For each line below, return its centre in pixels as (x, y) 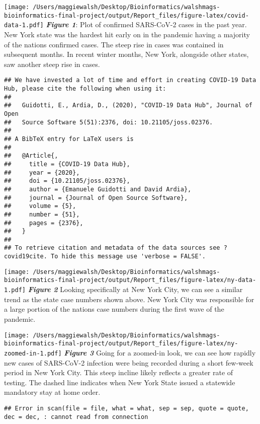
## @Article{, (31, 156)
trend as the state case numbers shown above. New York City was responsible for (129, 299)
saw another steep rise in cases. (52, 64)
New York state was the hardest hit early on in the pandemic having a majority (127, 34)
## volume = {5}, (40, 206)
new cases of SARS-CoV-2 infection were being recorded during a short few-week (129, 362)
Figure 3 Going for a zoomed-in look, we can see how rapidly (160, 352)
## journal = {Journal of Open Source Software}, (96, 198)
